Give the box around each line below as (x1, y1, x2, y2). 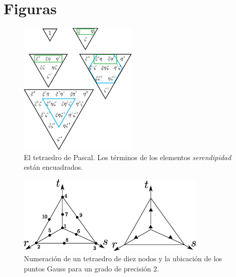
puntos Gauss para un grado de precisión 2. (24, 263, 159, 273)
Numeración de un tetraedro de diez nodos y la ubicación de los (24, 253, 222, 264)
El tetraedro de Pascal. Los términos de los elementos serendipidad (24, 151, 231, 162)
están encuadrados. (24, 162, 83, 172)
